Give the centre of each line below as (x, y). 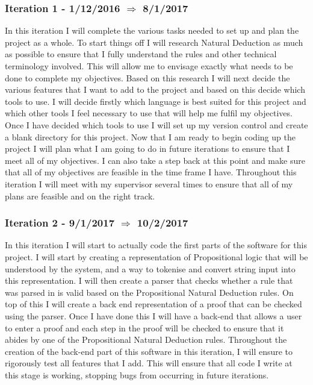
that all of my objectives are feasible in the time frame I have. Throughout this (151, 172)
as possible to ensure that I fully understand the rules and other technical (141, 54)
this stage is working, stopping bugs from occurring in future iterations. (137, 374)
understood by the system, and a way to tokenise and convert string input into (150, 268)
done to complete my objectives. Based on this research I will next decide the (147, 77)
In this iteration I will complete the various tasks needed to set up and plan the (152, 30)
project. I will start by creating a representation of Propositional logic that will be (156, 256)
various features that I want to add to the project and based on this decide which (155, 89)
